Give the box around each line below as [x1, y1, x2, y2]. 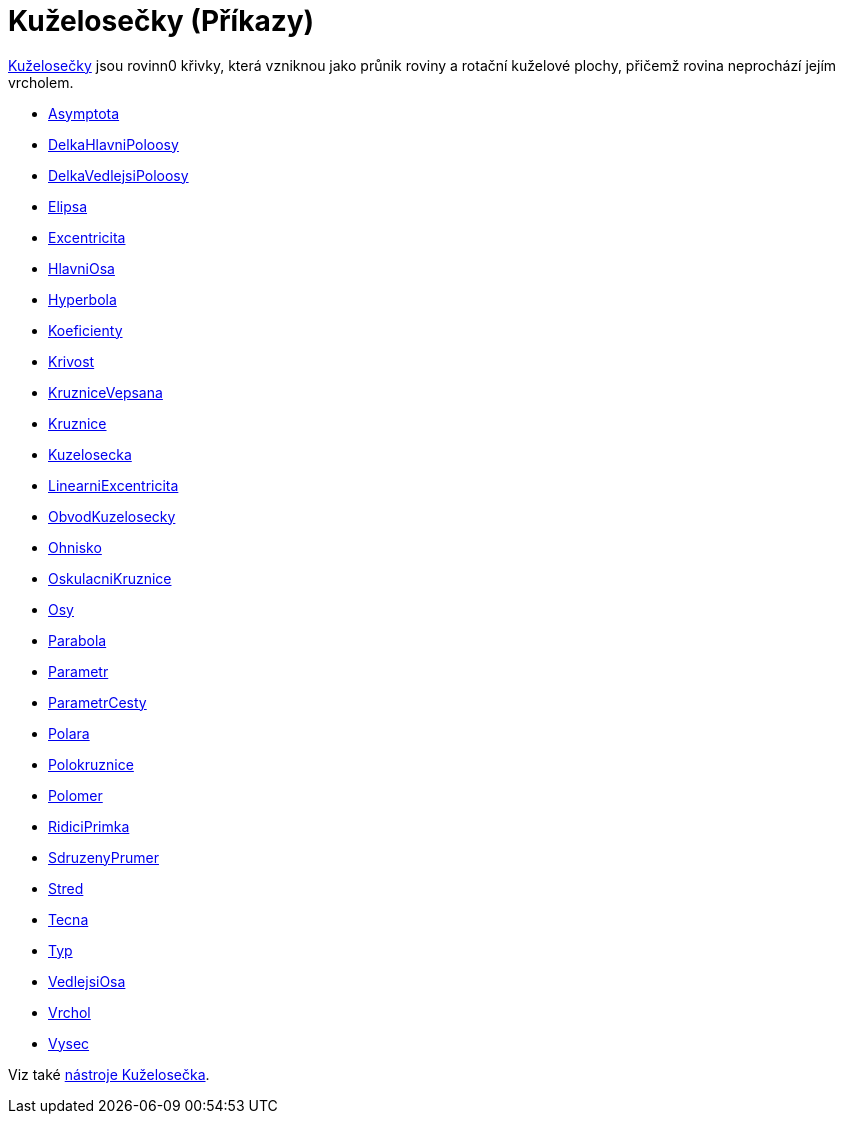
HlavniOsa [48, 259, 115, 277]
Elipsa [48, 197, 88, 215]
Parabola [48, 631, 107, 649]
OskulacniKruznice [48, 569, 172, 587]
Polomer [48, 786, 103, 804]
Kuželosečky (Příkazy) [8, 4, 315, 38]
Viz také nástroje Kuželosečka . [8, 1065, 210, 1083]
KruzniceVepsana [48, 383, 163, 401]
